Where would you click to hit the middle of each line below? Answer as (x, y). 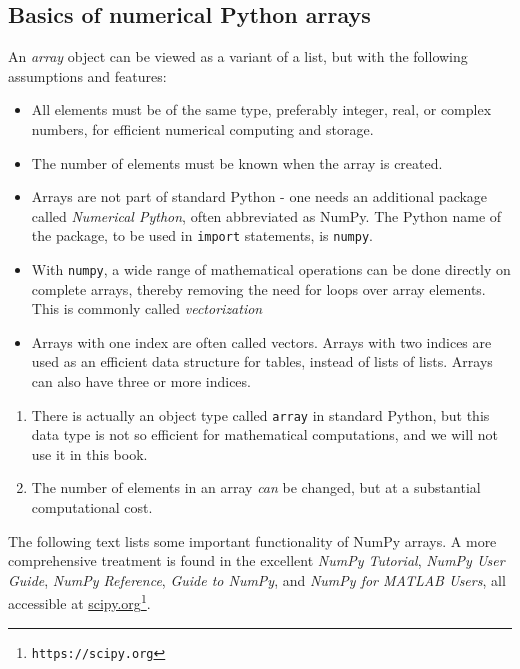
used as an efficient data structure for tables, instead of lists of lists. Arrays (262, 361)
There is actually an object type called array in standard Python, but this (260, 414)
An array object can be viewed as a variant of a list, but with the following (238, 56)
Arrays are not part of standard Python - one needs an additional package (259, 196)
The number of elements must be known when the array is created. (237, 162)
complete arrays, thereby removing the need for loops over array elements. (258, 288)
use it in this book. (89, 453)
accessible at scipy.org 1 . (79, 602)
